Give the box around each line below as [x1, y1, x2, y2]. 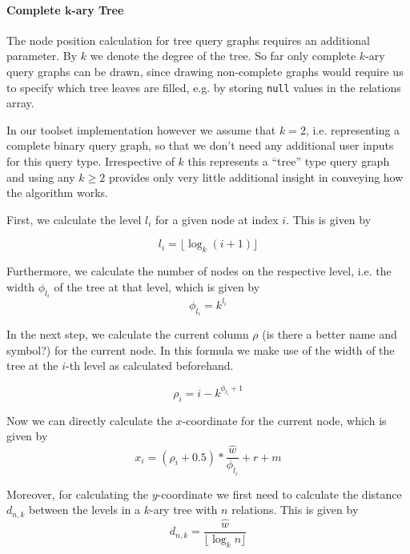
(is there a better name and [262, 326, 397, 343]
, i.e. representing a [305, 121, 400, 138]
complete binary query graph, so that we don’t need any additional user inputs [6, 137, 394, 154]
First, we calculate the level [6, 211, 142, 227]
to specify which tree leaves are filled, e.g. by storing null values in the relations [6, 78, 401, 95]
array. [6, 94, 34, 111]
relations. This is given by [231, 501, 359, 518]
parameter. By [6, 47, 78, 64]
